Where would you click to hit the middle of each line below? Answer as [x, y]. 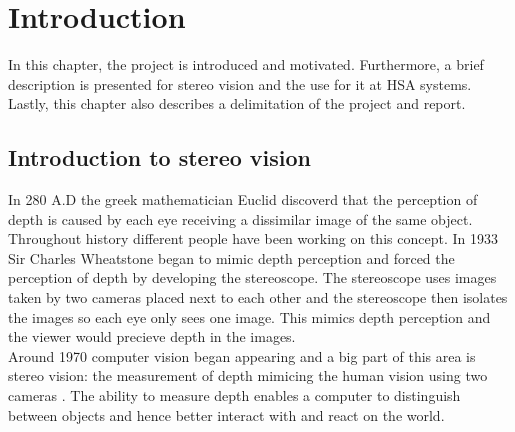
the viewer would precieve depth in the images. [152, 336]
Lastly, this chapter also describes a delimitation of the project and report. [237, 103]
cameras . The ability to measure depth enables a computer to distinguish [234, 395]
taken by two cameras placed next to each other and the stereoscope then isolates [258, 297]
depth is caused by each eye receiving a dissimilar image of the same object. [240, 218]
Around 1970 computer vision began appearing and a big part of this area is [242, 355]
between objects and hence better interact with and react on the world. [226, 414]
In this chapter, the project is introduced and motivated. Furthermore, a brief [246, 64]
